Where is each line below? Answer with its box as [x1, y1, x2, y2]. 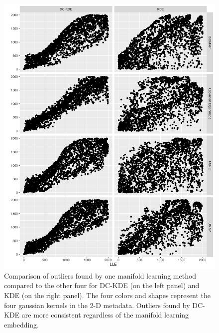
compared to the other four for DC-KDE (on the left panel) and [4, 280, 200, 291]
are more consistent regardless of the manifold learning [21, 310, 189, 320]
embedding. [4, 319, 39, 330]
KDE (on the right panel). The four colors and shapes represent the [4, 290, 211, 300]
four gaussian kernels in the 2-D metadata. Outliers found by [4, 300, 190, 310]
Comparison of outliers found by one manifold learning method [4, 270, 197, 281]
